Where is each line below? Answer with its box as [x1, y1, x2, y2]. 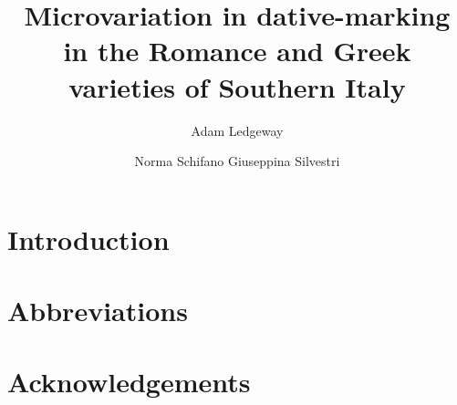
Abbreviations [7, 292, 188, 329]
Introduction [7, 220, 170, 257]
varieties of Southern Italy [68, 67, 406, 105]
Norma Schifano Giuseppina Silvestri [134, 151, 340, 171]
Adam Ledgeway [191, 120, 284, 140]
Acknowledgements [7, 363, 251, 400]
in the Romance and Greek [63, 32, 411, 69]
